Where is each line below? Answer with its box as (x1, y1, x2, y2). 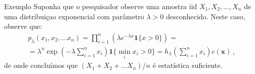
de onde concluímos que (4, 60, 78, 70)
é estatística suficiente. (153, 60, 223, 70)
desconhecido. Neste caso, (166, 11, 245, 21)
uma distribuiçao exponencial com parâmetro (4, 11, 144, 21)
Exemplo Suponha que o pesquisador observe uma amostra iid (4, 1, 197, 11)
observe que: (4, 21, 43, 31)
